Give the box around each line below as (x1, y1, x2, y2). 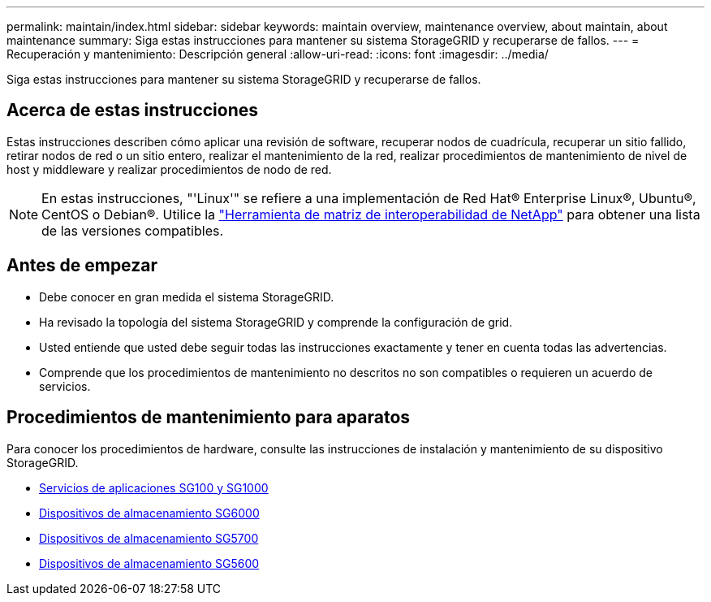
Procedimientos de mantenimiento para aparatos (6, 407, 411, 428)
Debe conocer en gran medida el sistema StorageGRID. (39, 289, 334, 304)
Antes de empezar (6, 255, 157, 276)
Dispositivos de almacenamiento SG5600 (39, 556, 260, 570)
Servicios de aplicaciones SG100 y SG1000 (39, 480, 269, 495)
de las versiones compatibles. (41, 222, 224, 239)
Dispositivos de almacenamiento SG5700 (39, 531, 259, 545)
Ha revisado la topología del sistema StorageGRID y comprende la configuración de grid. (39, 314, 513, 329)
